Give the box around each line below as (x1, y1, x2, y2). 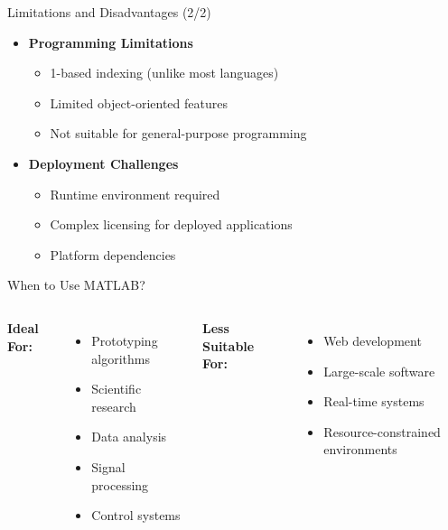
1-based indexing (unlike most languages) (50, 63, 279, 82)
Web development (323, 330, 422, 349)
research (91, 396, 136, 415)
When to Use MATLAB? (7, 275, 145, 294)
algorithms (91, 349, 150, 367)
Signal (91, 457, 126, 476)
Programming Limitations (28, 33, 193, 51)
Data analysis (91, 427, 167, 446)
